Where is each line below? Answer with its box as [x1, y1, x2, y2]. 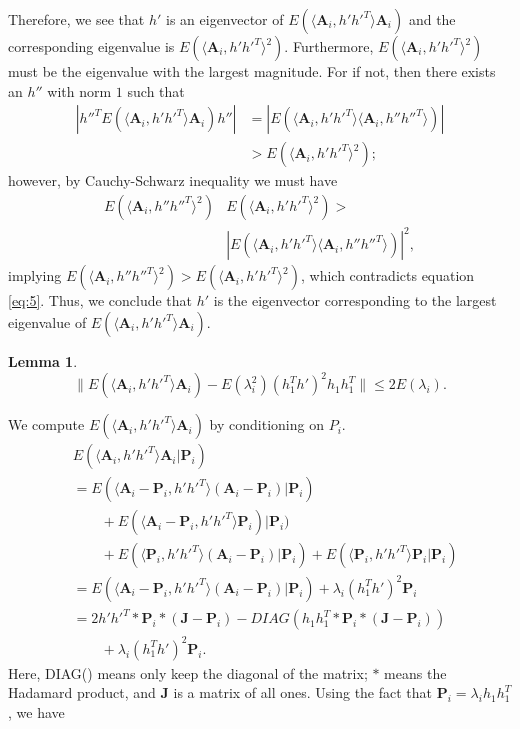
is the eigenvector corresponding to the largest [213, 290, 497, 311]
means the [384, 662, 447, 683]
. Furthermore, [284, 36, 374, 56]
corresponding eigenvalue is [8, 36, 175, 56]
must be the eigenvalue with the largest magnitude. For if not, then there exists [8, 61, 496, 81]
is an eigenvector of [166, 9, 284, 29]
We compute [8, 414, 85, 435]
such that [127, 80, 185, 101]
